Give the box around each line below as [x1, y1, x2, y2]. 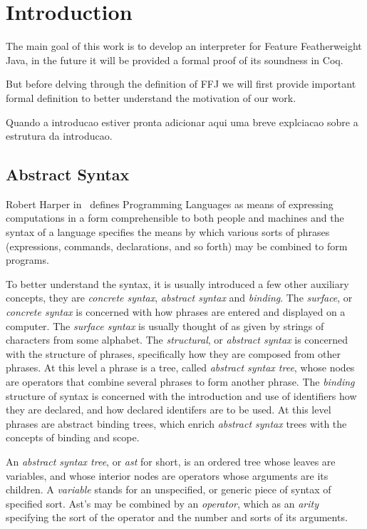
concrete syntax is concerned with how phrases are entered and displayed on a [6, 304, 346, 319]
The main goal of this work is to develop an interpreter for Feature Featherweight [6, 38, 362, 53]
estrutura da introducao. [6, 128, 113, 143]
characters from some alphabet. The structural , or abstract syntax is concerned [6, 332, 348, 347]
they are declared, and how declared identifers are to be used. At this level [6, 402, 331, 417]
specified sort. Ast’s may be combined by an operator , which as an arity [6, 495, 319, 510]
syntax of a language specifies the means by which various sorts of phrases [6, 225, 330, 240]
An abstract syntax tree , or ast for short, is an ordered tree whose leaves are [6, 453, 336, 468]
